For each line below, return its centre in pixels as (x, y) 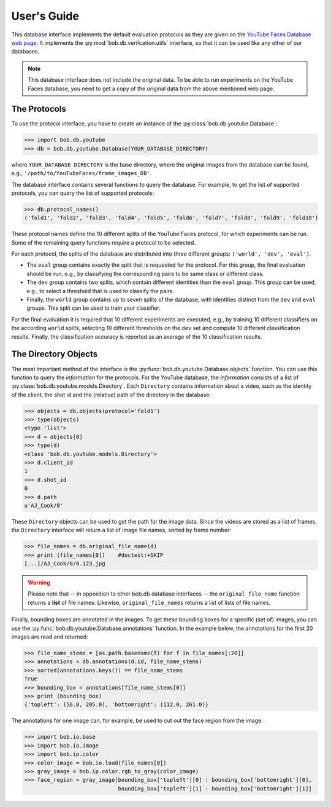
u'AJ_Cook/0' (44, 505)
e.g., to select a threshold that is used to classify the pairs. (101, 291)
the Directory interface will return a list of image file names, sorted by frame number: (121, 530)
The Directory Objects (55, 354)
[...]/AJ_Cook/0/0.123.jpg (65, 564)
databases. (25, 52)
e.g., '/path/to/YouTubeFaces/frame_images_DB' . (82, 173)
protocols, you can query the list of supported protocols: (83, 193)
